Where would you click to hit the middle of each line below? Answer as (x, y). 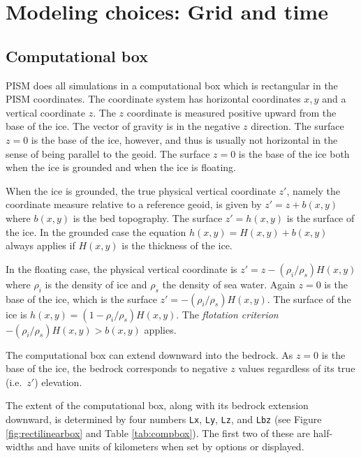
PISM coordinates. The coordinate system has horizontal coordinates (153, 99)
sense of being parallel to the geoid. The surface (108, 153)
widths (20, 446)
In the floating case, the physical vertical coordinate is (121, 268)
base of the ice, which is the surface (81, 298)
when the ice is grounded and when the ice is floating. (121, 167)
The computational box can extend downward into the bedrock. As (149, 354)
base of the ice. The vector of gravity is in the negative (123, 126)
